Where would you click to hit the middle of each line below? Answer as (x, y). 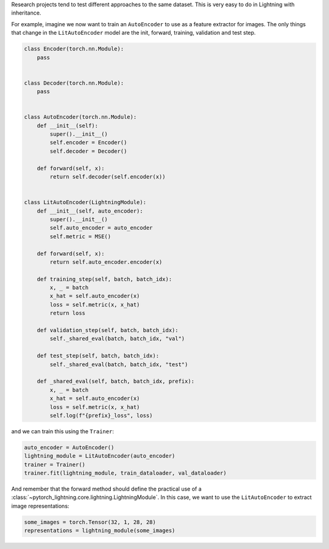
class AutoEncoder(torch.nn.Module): (80, 117)
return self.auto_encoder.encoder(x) (106, 262)
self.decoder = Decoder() (88, 151)
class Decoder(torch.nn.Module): (74, 83)
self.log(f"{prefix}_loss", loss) (101, 415)
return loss (67, 313)
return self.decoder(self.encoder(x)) (108, 177)
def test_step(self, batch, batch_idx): (98, 356)
